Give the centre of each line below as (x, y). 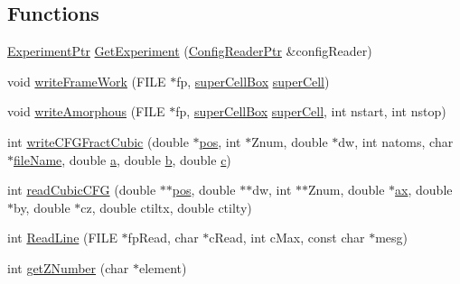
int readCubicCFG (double (82, 190)
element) (163, 267)
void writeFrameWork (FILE (87, 81)
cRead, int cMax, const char (287, 238)
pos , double (204, 190)
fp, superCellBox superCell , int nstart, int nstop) (311, 111)
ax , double (424, 190)
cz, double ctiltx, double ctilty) (166, 207)
